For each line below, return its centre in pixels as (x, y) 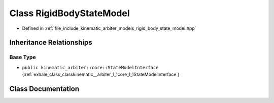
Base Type (23, 57)
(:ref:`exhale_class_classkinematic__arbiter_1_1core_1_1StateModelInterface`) (101, 74)
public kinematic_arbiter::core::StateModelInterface (90, 67)
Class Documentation (44, 89)
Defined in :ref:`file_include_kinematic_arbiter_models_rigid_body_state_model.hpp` (109, 28)
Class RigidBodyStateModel (70, 13)
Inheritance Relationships (51, 43)
